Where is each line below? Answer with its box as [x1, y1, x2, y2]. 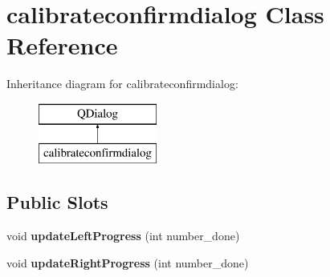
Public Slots [6, 190, 108, 215]
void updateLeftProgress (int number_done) [6, 227, 240, 244]
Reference [6, 29, 118, 62]
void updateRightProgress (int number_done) [6, 254, 249, 271]
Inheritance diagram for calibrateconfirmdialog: [6, 75, 238, 92]
